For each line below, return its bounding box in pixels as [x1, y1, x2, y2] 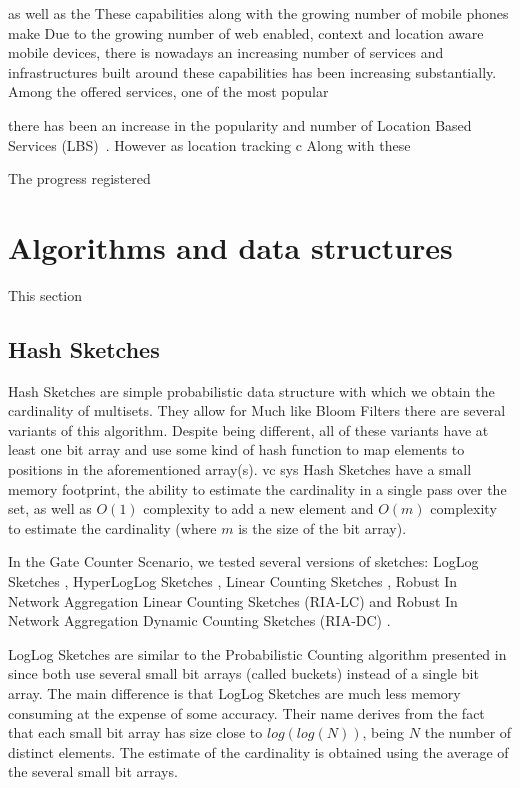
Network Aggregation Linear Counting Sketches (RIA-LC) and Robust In [8, 590, 458, 611]
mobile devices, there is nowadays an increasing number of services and [8, 42, 444, 63]
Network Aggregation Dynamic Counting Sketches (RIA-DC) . [8, 610, 391, 631]
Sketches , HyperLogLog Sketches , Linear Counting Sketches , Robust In [8, 571, 458, 592]
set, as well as [8, 498, 92, 519]
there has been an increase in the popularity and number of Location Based [8, 114, 472, 135]
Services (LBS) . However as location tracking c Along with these [8, 134, 411, 155]
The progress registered [8, 168, 151, 189]
